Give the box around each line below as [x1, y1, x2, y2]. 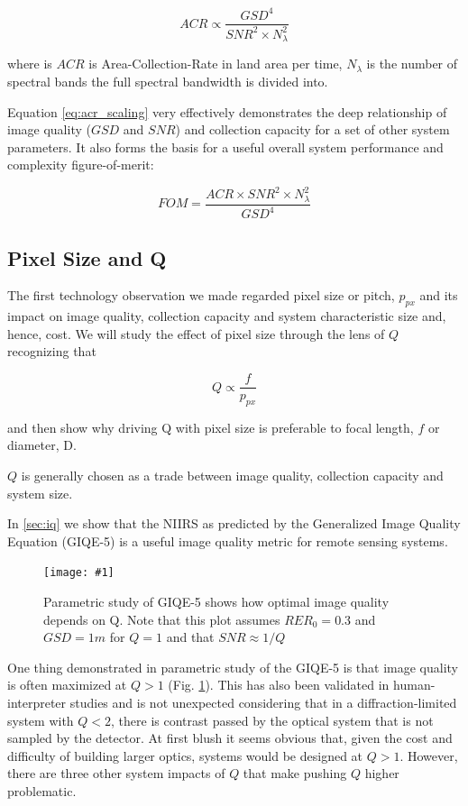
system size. [7, 483, 73, 502]
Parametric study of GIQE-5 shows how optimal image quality [43, 592, 390, 611]
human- [393, 675, 436, 694]
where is [7, 54, 52, 73]
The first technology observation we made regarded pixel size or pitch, [7, 286, 395, 305]
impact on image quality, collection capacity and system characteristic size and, [7, 307, 446, 325]
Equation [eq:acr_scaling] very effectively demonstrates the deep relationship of [7, 102, 447, 121]
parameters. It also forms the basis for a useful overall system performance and [7, 137, 444, 156]
